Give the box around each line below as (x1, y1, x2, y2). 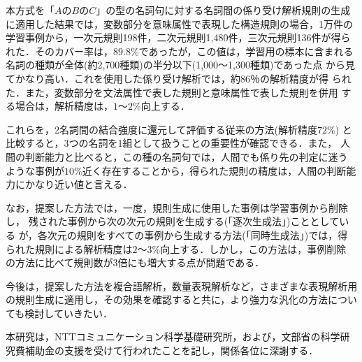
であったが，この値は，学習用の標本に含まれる (138, 43, 354, 58)
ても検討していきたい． (6, 305, 113, 320)
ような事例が (6, 163, 64, 178)
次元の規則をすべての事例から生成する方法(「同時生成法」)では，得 (47, 227, 348, 242)
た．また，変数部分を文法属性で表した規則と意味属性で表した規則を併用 (6, 85, 338, 99)
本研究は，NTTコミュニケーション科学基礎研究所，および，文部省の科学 (6, 329, 340, 344)
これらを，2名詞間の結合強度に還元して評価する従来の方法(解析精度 (6, 122, 318, 136)
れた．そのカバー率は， (6, 43, 113, 58)
